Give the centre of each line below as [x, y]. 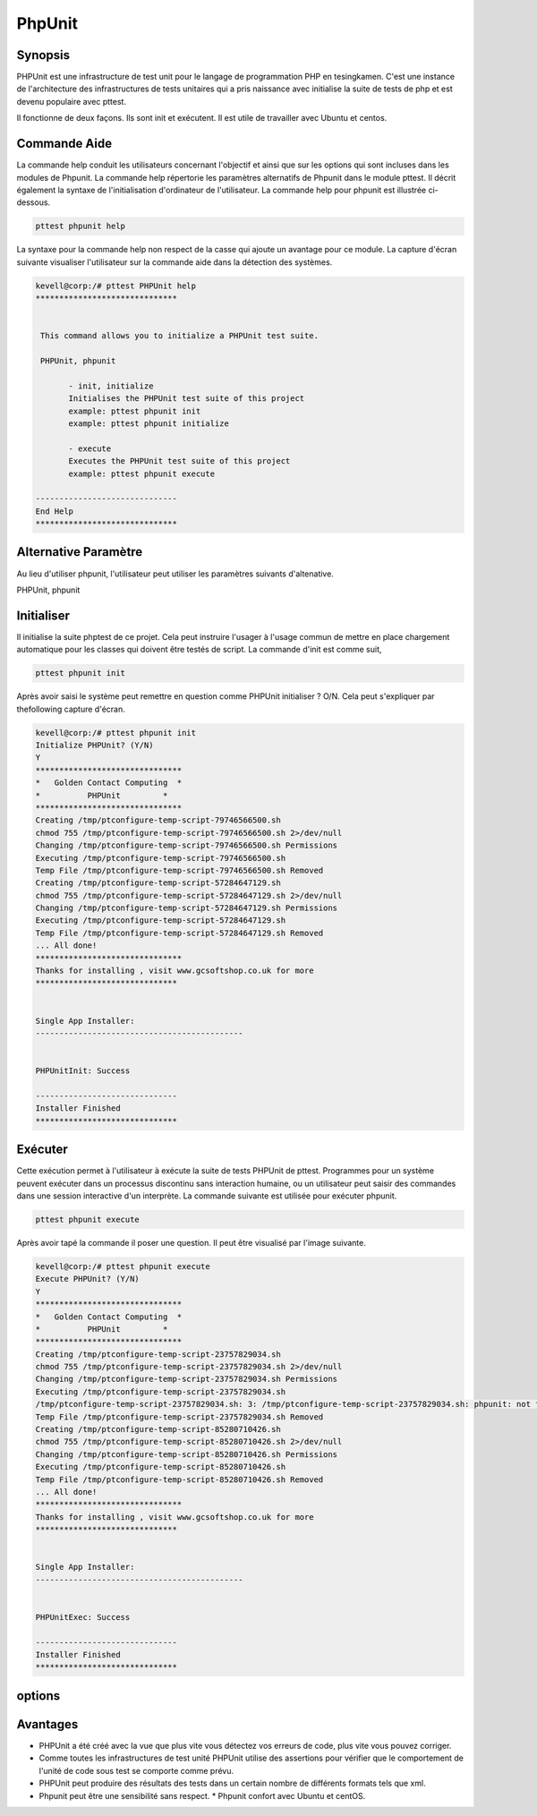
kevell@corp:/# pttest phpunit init [116, 733]
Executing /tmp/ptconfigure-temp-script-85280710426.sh [161, 1467]
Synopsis [43, 55]
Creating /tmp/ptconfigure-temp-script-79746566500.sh [158, 820]
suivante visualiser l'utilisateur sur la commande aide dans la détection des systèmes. [175, 262]
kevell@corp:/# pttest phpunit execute [123, 1266]
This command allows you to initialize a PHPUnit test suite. [180, 336]
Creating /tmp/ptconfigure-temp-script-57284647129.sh [158, 883]
